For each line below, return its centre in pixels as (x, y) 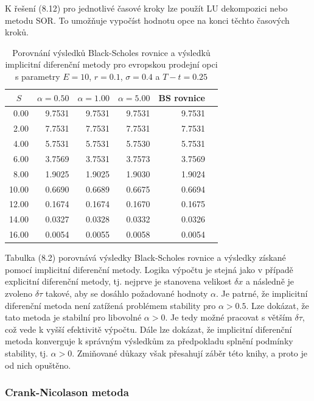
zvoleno (19, 293)
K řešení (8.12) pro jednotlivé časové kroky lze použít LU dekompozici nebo (146, 8)
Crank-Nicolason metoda (67, 392)
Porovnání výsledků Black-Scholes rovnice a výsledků (111, 52)
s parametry (37, 76)
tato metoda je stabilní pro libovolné (73, 317)
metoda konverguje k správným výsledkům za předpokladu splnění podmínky (149, 341)
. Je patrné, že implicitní (262, 293)
